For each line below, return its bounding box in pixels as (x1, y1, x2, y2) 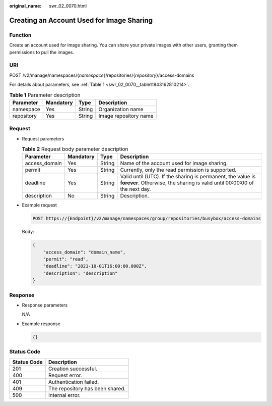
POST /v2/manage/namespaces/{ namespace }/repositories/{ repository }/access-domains (9, 72, 194, 78)
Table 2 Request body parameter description (22, 145, 128, 153)
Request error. (48, 372, 83, 379)
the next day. (120, 186, 151, 193)
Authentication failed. (48, 378, 99, 385)
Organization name (98, 106, 144, 113)
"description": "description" (43, 270, 118, 276)
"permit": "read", (43, 257, 89, 262)
